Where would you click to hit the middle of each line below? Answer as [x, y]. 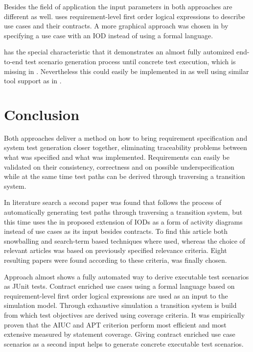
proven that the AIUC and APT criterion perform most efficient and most [115, 324]
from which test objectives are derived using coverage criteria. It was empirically [125, 314]
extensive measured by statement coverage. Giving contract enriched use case [120, 334]
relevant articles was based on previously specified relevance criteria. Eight [115, 250]
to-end [13, 61]
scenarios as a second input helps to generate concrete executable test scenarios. [124, 343]
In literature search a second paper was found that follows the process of [113, 202]
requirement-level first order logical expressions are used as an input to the [116, 295]
